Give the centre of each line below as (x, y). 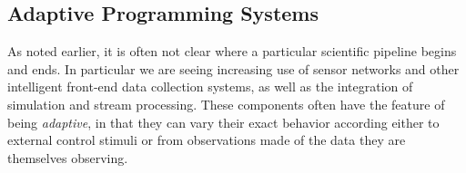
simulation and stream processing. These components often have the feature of (226, 104)
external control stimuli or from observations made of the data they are (207, 140)
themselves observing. (68, 157)
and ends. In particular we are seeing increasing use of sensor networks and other (233, 68)
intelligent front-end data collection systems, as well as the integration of (210, 86)
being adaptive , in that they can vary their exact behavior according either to (223, 122)
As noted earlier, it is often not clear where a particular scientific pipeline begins (232, 51)
